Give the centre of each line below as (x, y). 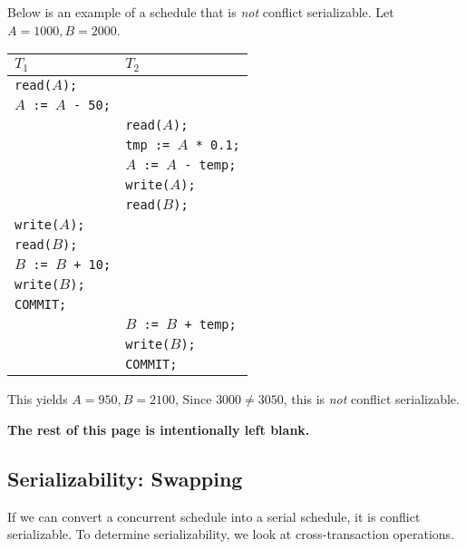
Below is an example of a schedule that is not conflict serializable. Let (201, 12)
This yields (38, 399)
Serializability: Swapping (125, 478)
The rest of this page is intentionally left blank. (159, 429)
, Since (194, 399)
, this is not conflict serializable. (371, 399)
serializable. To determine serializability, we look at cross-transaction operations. (231, 534)
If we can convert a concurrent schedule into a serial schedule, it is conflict (214, 516)
